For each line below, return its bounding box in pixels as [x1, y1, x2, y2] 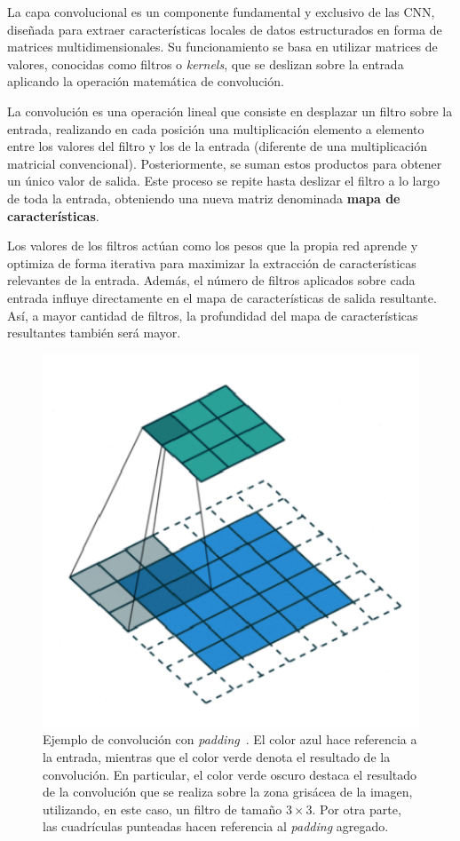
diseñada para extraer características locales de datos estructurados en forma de [7, 20, 442, 38]
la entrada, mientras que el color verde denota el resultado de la [43, 747, 391, 766]
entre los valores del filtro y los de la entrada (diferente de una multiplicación [7, 137, 427, 155]
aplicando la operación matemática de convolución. [7, 72, 284, 91]
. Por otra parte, [312, 799, 401, 818]
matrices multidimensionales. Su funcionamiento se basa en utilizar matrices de [7, 37, 438, 56]
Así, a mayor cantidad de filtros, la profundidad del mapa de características [7, 305, 418, 324]
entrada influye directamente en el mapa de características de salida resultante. [7, 288, 437, 306]
